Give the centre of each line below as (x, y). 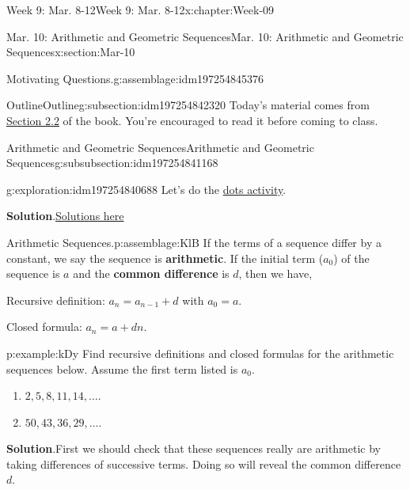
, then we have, (275, 273)
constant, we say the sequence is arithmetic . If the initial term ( (165, 258)
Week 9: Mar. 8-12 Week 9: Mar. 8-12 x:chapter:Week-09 (140, 9)
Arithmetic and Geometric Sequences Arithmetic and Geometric (160, 147)
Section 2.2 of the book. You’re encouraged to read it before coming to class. (192, 120)
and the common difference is (151, 273)
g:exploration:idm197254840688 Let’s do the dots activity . (146, 189)
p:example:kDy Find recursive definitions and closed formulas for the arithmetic (200, 353)
